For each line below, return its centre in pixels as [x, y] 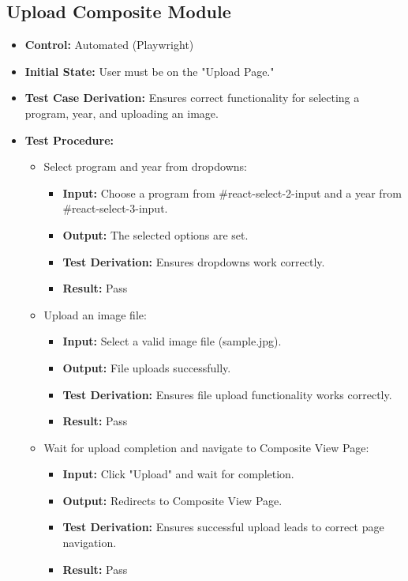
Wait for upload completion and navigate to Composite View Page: [206, 447]
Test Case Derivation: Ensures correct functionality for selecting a [192, 98]
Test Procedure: [69, 140]
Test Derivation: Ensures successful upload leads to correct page [223, 527]
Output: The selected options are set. [155, 234]
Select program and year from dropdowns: [145, 166]
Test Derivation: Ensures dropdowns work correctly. [194, 261]
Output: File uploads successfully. [147, 367]
